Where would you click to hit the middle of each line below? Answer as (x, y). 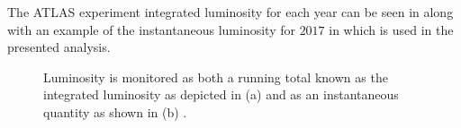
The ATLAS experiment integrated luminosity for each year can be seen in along (230, 12)
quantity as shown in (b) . (115, 111)
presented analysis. (59, 47)
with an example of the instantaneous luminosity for (151, 29)
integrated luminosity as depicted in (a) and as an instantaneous (221, 94)
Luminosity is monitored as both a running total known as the (216, 77)
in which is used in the (391, 29)
